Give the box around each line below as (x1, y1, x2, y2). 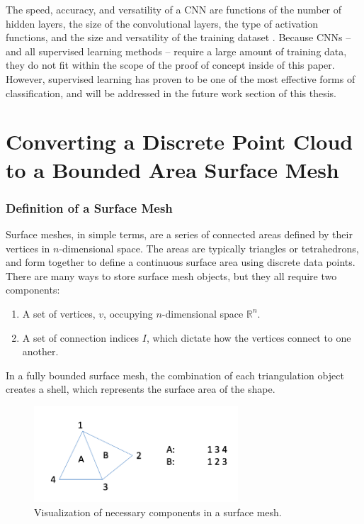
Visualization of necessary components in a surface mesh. (34, 504, 282, 519)
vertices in (6, 240, 50, 255)
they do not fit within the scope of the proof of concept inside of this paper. (6, 57, 335, 72)
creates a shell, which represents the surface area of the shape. (6, 381, 275, 396)
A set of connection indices (22, 330, 140, 345)
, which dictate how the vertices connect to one (146, 330, 351, 345)
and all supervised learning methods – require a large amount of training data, (6, 43, 347, 58)
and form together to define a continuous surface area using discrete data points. (6, 255, 356, 269)
